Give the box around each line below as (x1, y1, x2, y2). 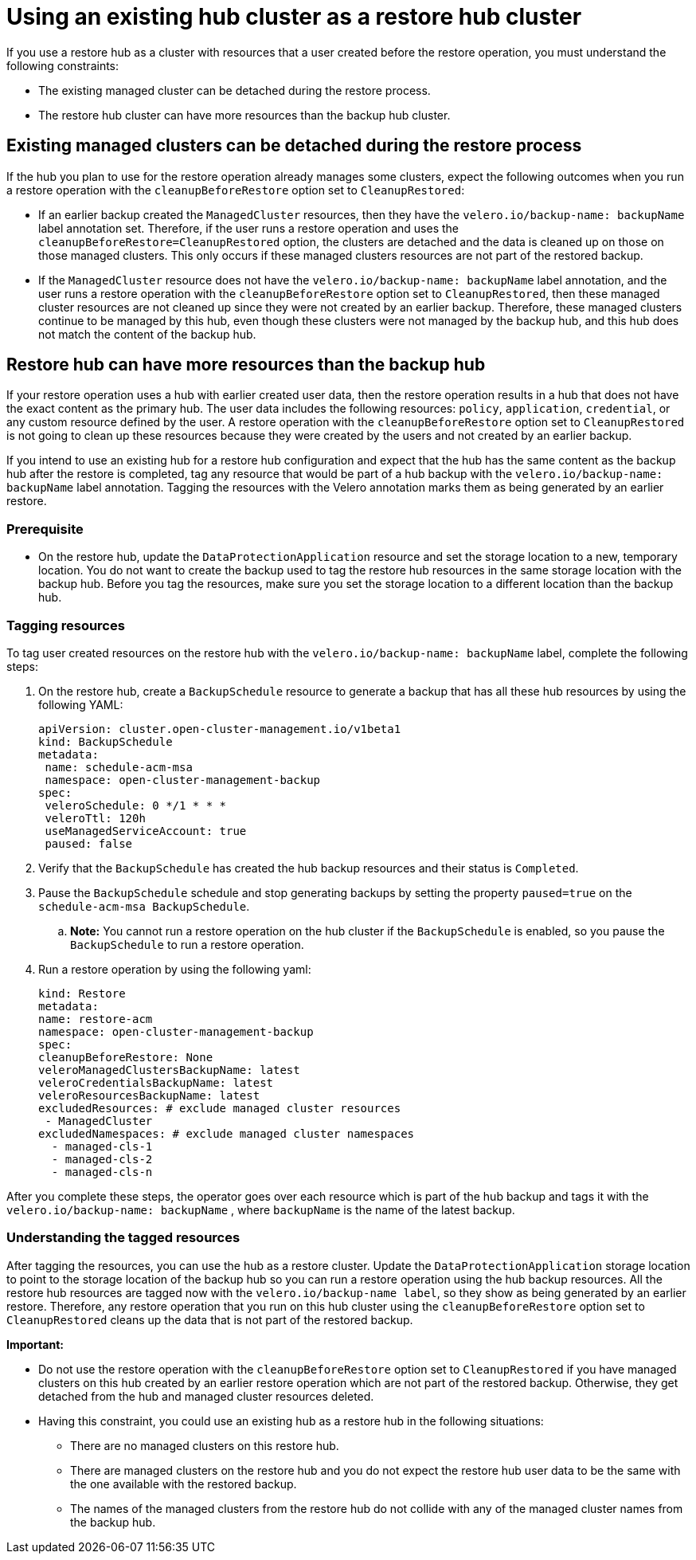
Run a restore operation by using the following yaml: (38, 962, 311, 976)
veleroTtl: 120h (45, 811, 146, 825)
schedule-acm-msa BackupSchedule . (38, 899, 250, 913)
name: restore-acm (38, 1012, 153, 1025)
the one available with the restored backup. (70, 1476, 297, 1491)
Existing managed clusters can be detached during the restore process (6, 135, 582, 156)
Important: (6, 1337, 64, 1351)
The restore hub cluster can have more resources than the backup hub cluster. (38, 108, 451, 122)
